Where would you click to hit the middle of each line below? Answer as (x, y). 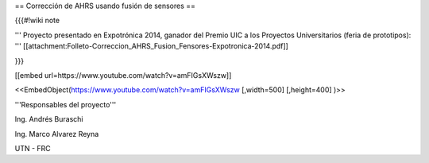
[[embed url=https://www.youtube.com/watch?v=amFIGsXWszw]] (123, 75)
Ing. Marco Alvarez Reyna (57, 134)
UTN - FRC (33, 148)
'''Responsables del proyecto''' (66, 104)
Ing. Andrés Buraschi (49, 119)
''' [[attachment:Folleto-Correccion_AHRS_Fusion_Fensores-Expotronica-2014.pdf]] (152, 46)
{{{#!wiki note (37, 21)
